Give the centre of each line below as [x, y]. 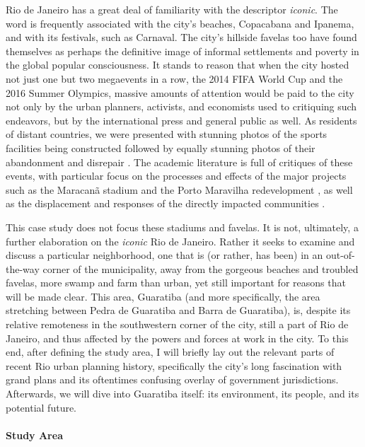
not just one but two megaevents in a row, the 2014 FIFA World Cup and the [174, 78]
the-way [23, 268]
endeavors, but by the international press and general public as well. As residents [181, 120]
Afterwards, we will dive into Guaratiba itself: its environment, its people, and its [182, 394]
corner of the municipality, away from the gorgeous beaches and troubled [201, 268]
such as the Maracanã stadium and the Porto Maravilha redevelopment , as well [179, 189]
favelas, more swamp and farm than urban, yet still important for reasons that [176, 283]
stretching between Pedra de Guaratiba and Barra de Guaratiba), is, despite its [178, 310]
